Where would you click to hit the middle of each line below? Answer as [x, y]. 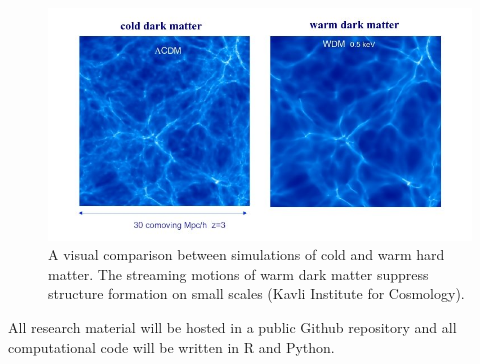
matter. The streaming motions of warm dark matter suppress [238, 273]
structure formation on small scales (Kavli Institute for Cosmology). [256, 293]
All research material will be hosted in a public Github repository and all [232, 326]
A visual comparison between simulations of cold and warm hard [246, 254]
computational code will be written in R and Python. [171, 346]
